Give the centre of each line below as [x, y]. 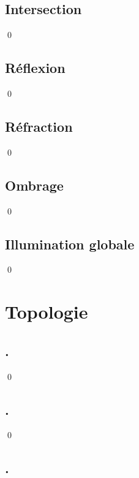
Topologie [47, 312]
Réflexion [35, 68]
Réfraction [39, 126]
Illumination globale [70, 244]
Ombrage [34, 185]
